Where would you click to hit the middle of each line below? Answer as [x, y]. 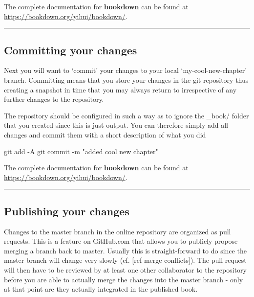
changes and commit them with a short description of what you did [105, 134]
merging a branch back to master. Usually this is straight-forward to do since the [125, 250]
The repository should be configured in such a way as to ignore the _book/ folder [127, 115]
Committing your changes [71, 50]
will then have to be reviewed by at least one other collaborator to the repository [125, 269]
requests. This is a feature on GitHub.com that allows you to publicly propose [121, 241]
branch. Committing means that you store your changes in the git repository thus [126, 80]
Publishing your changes [67, 211]
